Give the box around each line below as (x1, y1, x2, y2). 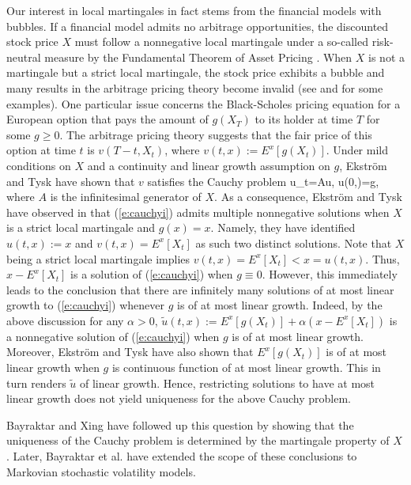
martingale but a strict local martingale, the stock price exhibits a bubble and (6, 64, 385, 81)
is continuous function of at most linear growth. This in (111, 359, 381, 376)
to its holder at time (255, 111, 353, 127)
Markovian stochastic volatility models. (6, 463, 196, 479)
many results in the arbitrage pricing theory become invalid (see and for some (6, 79, 383, 96)
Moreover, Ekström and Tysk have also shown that (6, 343, 254, 360)
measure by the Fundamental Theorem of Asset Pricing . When (44, 48, 353, 65)
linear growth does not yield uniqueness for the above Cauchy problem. (6, 390, 351, 407)
